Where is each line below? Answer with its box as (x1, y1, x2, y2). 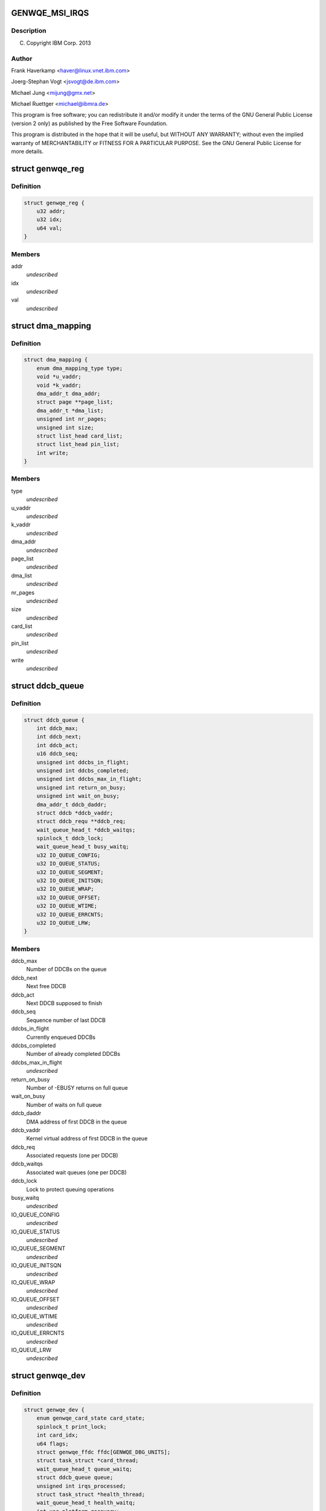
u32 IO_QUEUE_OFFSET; (36, 894, 101, 901)
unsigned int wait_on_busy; (36, 792, 120, 800)
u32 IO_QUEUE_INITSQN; (36, 877, 104, 884)
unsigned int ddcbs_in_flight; (36, 759, 129, 766)
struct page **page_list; (36, 399, 113, 406)
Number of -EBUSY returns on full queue (26, 1084, 128, 1091)
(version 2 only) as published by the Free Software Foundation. (11, 120, 168, 127)
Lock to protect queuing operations (26, 1185, 114, 1193)
